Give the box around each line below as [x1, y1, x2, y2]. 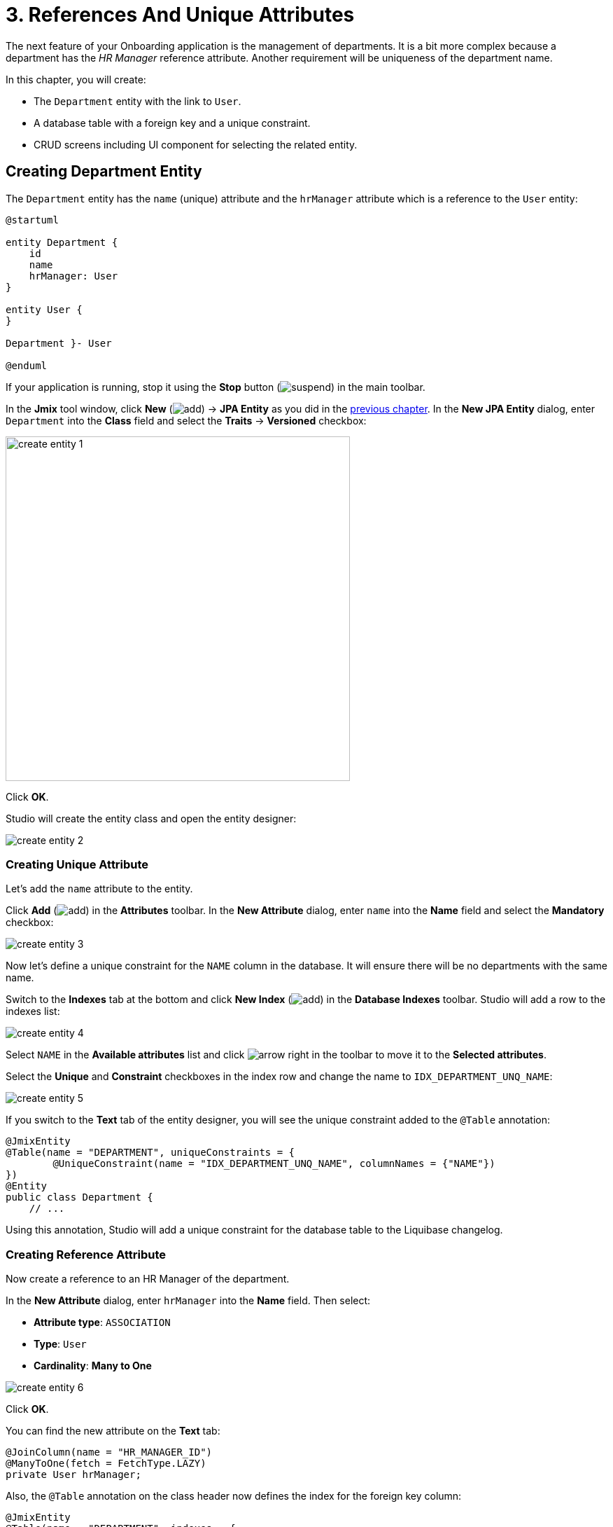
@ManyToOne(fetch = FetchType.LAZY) [6, 1458, 206, 1470]
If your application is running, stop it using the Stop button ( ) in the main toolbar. [6, 380, 425, 393]
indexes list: [6, 1005, 60, 1018]
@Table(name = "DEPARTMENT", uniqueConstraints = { [6, 1147, 295, 1159]
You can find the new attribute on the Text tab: [6, 1425, 220, 1437]
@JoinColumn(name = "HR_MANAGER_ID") [6, 1446, 213, 1458]
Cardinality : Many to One [34, 1360, 152, 1372]
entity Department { [6, 236, 118, 248]
